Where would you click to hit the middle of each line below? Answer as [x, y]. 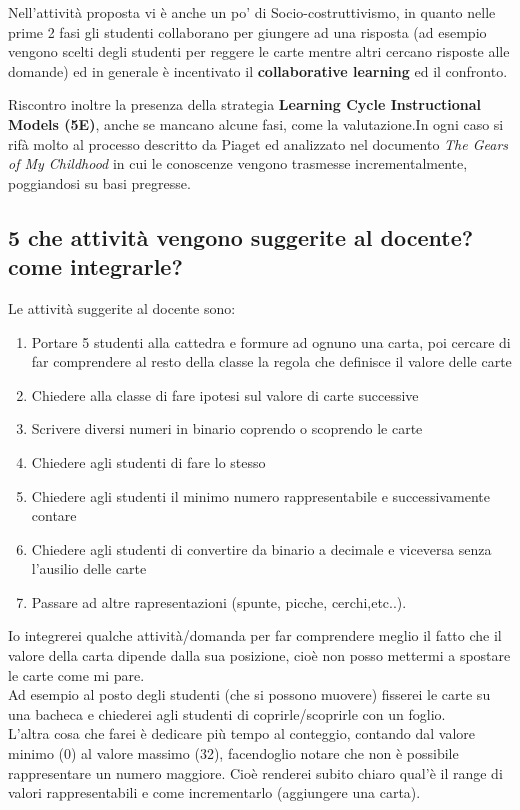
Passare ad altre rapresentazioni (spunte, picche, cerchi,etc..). [219, 601]
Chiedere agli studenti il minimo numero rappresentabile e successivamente [261, 495]
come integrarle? [95, 266]
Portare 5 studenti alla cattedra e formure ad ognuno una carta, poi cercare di [271, 341]
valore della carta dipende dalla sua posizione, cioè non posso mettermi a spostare [259, 655]
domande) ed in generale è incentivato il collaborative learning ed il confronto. [258, 70]
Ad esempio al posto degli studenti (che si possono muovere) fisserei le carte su [249, 694]
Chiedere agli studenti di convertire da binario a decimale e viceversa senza [261, 548]
